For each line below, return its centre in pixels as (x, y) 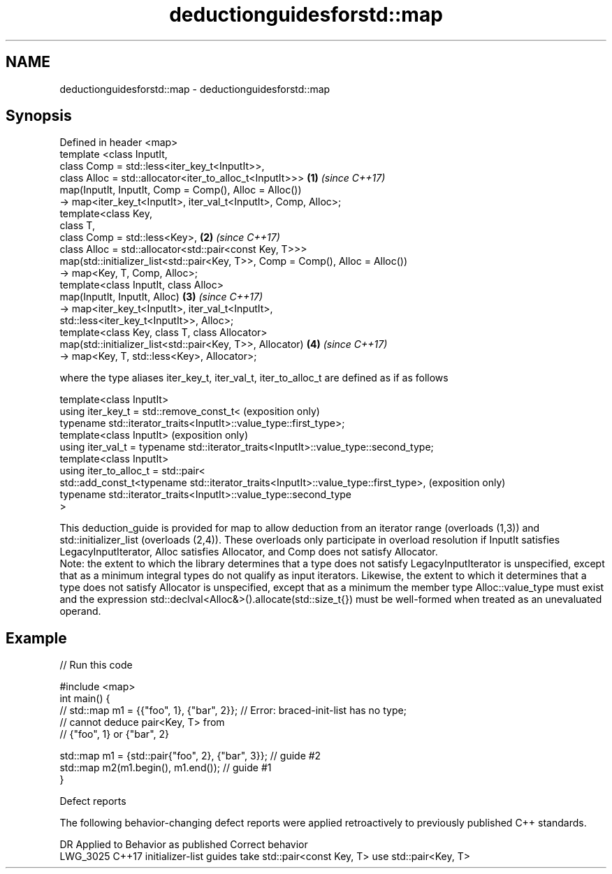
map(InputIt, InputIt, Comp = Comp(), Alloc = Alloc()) (181, 190)
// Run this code (96, 665)
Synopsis (39, 116)
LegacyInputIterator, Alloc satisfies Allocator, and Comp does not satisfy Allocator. (249, 552)
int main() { (85, 699)
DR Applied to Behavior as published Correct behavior (184, 845)
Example (36, 638)
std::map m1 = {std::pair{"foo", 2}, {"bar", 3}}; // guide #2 (190, 756)
